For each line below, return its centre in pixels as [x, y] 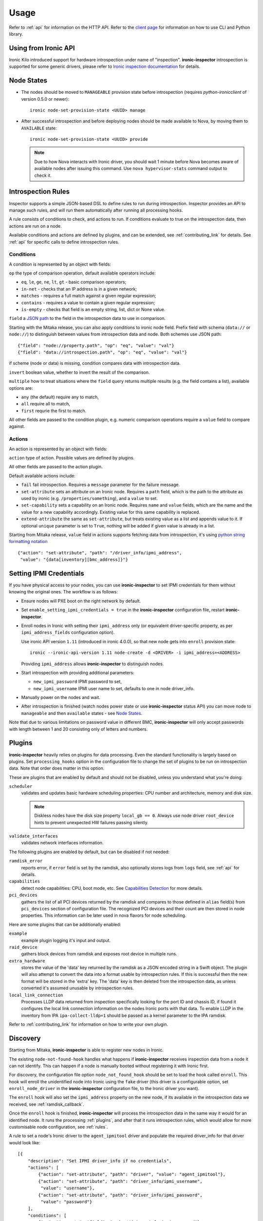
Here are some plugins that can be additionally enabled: [65, 924]
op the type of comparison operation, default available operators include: [82, 273]
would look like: [25, 1142]
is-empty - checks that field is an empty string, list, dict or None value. [93, 309]
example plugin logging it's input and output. [66, 940]
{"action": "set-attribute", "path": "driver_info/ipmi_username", [120, 1181]
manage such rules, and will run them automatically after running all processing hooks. [96, 210]
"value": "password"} [66, 1202]
